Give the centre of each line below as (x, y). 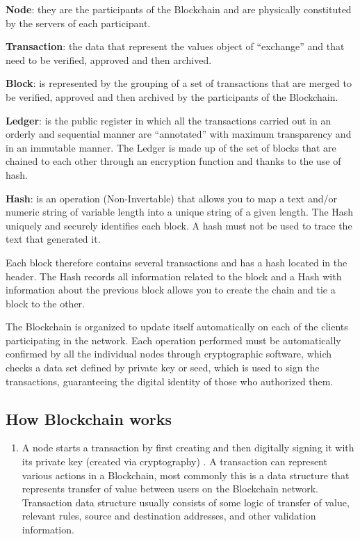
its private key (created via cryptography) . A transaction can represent (174, 461)
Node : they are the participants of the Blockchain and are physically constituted (179, 9)
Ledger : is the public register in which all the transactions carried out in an (169, 120)
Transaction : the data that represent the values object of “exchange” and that (175, 46)
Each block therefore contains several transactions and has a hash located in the (177, 262)
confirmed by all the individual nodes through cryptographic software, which (169, 354)
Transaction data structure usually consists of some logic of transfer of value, (186, 502)
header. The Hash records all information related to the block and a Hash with (174, 276)
